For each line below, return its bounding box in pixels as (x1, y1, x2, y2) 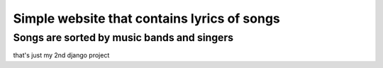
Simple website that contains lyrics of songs (13, 11, 280, 26)
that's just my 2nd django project (13, 51, 110, 59)
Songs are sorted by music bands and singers (13, 31, 234, 44)
